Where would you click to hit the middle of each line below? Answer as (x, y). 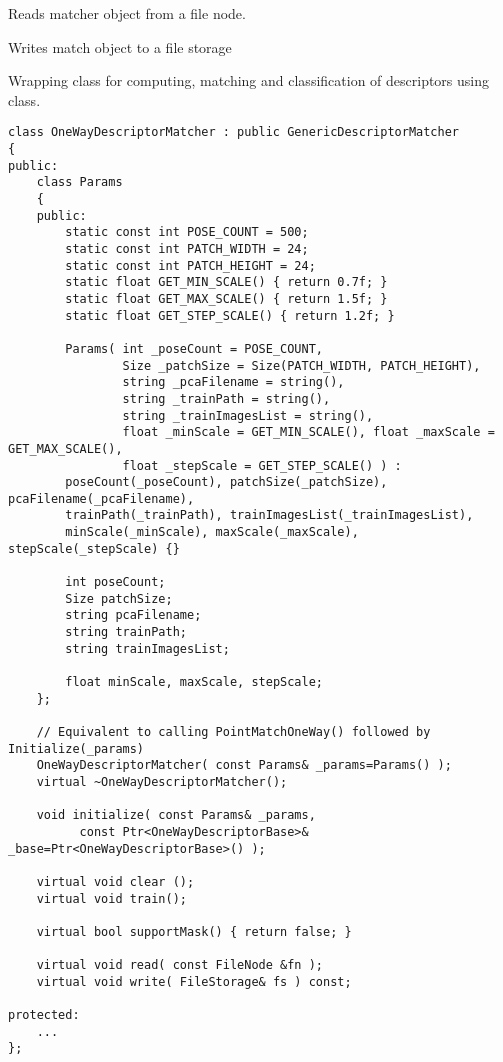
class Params (79, 182)
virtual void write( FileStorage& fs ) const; (194, 981)
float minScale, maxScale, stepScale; (194, 682)
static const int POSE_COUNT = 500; (187, 232)
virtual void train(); (111, 898)
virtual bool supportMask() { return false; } (194, 931)
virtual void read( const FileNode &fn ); (179, 965)
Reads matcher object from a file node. (127, 13)
